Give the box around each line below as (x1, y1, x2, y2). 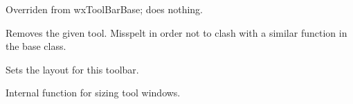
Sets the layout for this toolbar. (6, 62, 139, 76)
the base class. (6, 39, 66, 53)
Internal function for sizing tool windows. (6, 85, 181, 100)
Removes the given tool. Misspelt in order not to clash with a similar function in (6, 25, 347, 40)
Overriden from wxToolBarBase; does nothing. (6, 2, 203, 16)
